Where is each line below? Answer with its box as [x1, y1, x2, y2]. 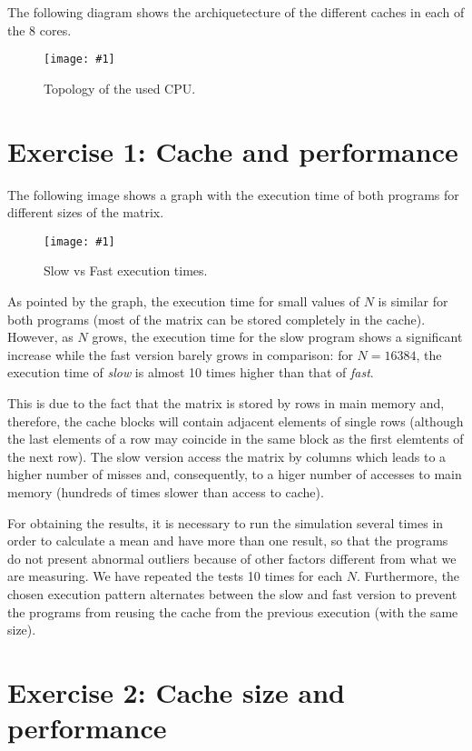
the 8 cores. [7, 20, 72, 39]
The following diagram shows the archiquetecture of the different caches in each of [7, 3, 465, 21]
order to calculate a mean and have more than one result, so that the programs [7, 531, 448, 550]
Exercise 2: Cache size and [7, 673, 345, 710]
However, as [7, 327, 74, 346]
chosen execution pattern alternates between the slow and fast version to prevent [7, 584, 457, 603]
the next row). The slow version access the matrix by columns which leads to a [7, 446, 447, 466]
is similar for [378, 292, 448, 310]
